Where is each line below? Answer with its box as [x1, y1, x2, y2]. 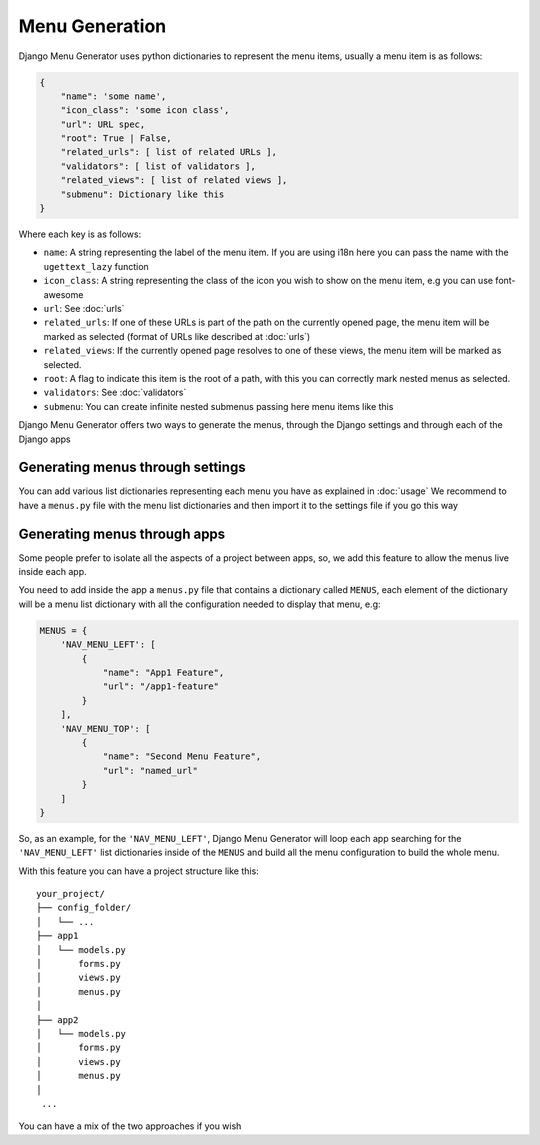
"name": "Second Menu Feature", [102, 751, 262, 762]
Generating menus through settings [18, 459, 246, 476]
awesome [43, 288, 84, 300]
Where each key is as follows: [18, 228, 142, 240]
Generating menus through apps [18, 525, 226, 542]
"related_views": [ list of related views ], [60, 175, 288, 186]
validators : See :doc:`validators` [43, 386, 187, 399]
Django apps [18, 433, 71, 445]
